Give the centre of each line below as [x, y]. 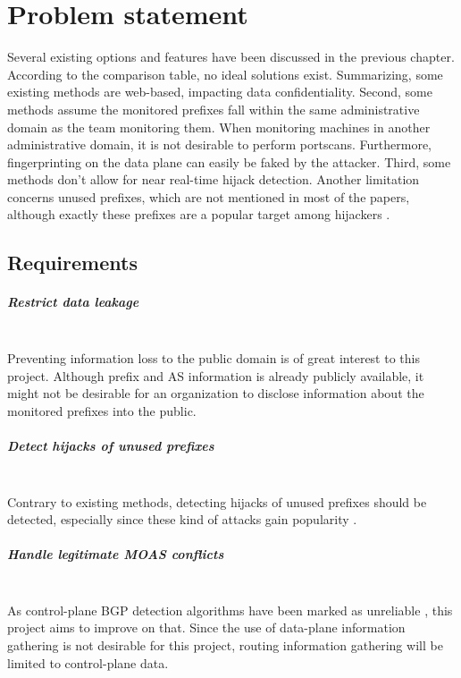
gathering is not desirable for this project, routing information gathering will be [225, 645]
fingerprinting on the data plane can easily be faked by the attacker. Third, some [229, 161]
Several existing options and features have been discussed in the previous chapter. [231, 57]
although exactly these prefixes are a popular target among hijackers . [199, 214]
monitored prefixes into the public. [102, 410]
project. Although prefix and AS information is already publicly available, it [216, 375]
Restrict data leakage [73, 302]
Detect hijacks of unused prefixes [111, 445]
